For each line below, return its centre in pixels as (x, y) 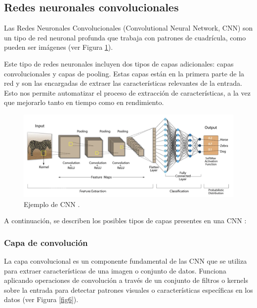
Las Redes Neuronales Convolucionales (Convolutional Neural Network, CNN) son (128, 28)
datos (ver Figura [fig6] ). (41, 299)
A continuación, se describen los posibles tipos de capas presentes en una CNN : (125, 221)
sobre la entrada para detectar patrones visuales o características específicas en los (128, 290)
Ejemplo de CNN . (52, 204)
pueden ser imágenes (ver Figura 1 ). (59, 47)
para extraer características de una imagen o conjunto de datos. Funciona (115, 270)
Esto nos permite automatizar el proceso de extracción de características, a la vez (127, 92)
